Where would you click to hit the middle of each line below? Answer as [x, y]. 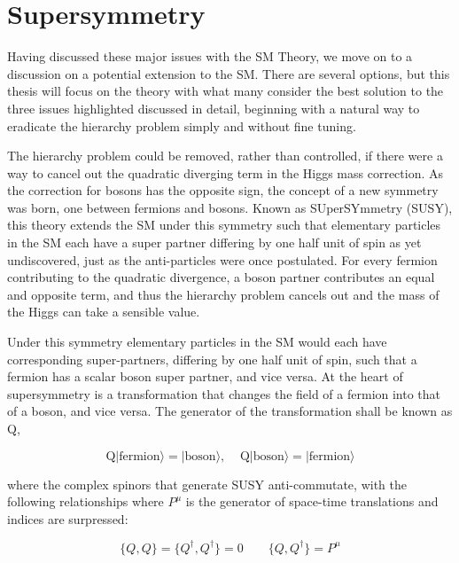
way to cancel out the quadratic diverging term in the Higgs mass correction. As [226, 172]
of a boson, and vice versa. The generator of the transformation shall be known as [230, 411]
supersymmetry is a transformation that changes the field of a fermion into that [224, 393]
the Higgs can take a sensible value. [104, 312]
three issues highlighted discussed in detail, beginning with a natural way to [214, 108]
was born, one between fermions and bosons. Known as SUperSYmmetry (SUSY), [230, 207]
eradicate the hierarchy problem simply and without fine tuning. [182, 125]
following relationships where [86, 501]
